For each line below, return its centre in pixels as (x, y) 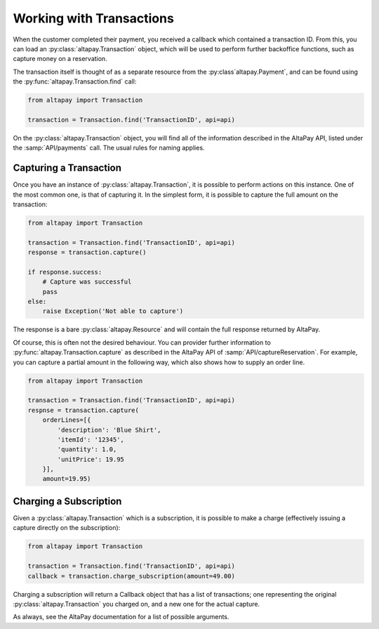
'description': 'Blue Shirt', (109, 430)
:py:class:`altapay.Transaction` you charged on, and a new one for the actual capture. (136, 604)
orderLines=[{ (67, 420)
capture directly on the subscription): (67, 528)
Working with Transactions (94, 18)
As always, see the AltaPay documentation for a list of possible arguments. (121, 617)
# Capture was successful (87, 282)
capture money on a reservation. (60, 59)
